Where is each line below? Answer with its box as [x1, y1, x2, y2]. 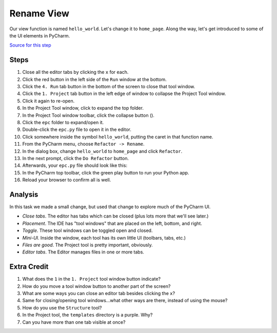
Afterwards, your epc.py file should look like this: [22, 162, 128, 169]
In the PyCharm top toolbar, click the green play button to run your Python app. [22, 169, 189, 175]
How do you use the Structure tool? [22, 304, 102, 310]
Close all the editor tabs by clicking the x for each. [22, 69, 129, 75]
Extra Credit [9, 262, 49, 271]
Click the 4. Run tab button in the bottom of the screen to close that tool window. [22, 84, 195, 90]
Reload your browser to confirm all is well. [22, 177, 111, 183]
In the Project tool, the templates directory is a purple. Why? [22, 312, 153, 318]
